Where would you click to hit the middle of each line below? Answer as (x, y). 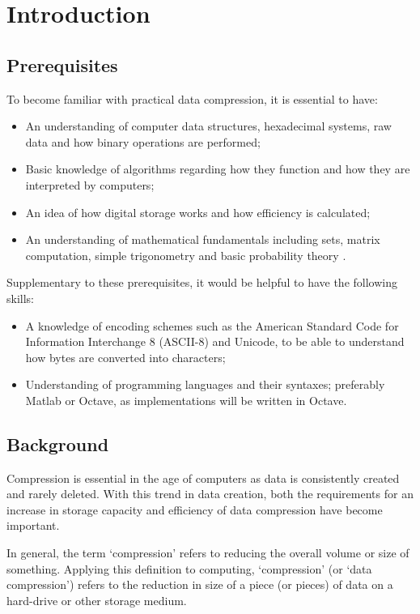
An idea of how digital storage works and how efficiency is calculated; (198, 212)
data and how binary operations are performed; (143, 141)
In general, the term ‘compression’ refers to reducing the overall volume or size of (208, 553)
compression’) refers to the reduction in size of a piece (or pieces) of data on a (200, 584)
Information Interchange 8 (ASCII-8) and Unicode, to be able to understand (215, 341)
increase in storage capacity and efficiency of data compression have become (195, 509)
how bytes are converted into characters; (125, 357)
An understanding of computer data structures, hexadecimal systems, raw (208, 126)
